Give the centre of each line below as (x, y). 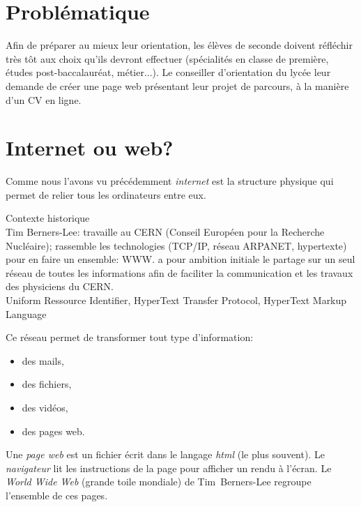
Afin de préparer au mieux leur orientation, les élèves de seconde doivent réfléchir (179, 45)
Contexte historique (48, 218)
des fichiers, (47, 384)
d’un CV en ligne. (44, 99)
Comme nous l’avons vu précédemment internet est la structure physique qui (170, 181)
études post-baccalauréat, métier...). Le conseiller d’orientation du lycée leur (168, 72)
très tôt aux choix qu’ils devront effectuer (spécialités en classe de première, (167, 58)
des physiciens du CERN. (60, 286)
